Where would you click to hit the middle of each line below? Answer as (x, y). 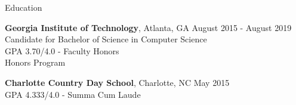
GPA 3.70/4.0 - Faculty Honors (62, 50)
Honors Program (35, 62)
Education (24, 7)
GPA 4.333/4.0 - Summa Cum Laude (73, 94)
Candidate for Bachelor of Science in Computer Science (106, 39)
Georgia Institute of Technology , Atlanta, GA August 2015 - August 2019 (148, 27)
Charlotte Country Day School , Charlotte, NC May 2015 (117, 82)
